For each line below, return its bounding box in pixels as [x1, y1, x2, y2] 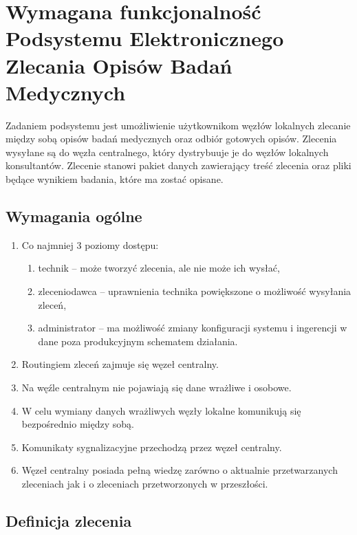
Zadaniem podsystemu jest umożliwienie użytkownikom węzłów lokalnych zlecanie [6, 118, 351, 132]
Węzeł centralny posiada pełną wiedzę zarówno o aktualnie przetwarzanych [21, 463, 338, 477]
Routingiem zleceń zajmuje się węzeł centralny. [21, 357, 219, 371]
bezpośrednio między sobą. [21, 417, 134, 431]
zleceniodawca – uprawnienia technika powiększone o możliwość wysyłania [38, 284, 351, 298]
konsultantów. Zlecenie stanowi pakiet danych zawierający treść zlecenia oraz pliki [6, 158, 351, 173]
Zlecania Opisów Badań [6, 51, 232, 79]
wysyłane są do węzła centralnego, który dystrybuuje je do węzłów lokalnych [6, 144, 329, 159]
